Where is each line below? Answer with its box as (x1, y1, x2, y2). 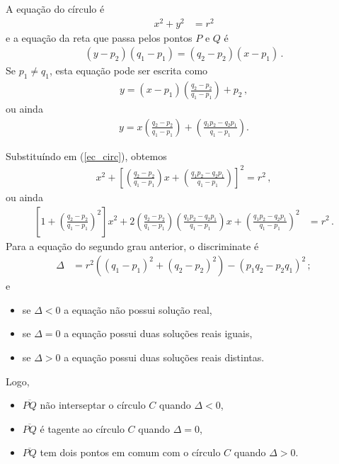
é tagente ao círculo (40, 421, 125, 436)
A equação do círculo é (6, 1, 105, 16)
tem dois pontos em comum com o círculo (40, 445, 221, 460)
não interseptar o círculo (40, 397, 146, 412)
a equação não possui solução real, (64, 302, 212, 317)
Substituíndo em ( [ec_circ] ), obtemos (6, 148, 167, 163)
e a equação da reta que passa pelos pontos (6, 30, 193, 45)
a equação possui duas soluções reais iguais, (64, 326, 253, 341)
